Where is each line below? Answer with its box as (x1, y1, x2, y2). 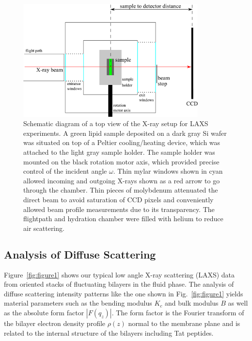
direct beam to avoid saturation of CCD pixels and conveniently (23, 194, 214, 204)
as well (228, 298, 248, 308)
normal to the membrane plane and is (128, 318, 240, 328)
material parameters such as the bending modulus (4, 298, 152, 308)
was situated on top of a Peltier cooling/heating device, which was (23, 137, 220, 147)
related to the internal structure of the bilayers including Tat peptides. (4, 327, 214, 338)
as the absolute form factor (4, 307, 84, 317)
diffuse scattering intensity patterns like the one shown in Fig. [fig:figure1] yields (4, 288, 243, 298)
